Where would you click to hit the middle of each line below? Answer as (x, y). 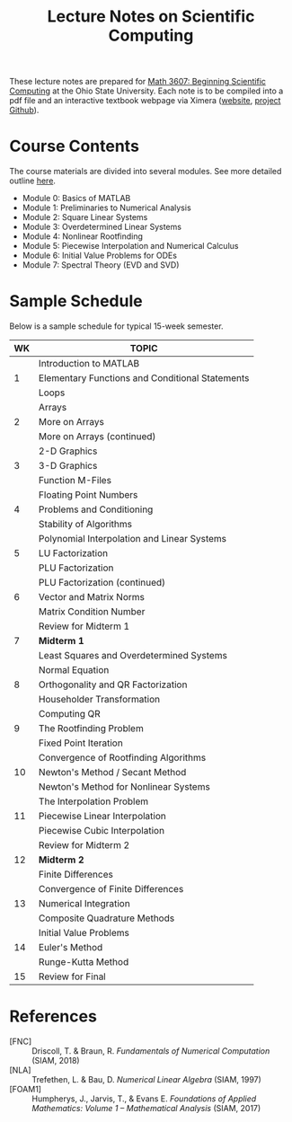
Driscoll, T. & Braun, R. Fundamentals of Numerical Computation (151, 1051)
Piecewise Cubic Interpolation (102, 831)
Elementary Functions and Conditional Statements (144, 378)
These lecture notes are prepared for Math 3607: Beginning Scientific (138, 82)
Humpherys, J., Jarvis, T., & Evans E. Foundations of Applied (144, 1099)
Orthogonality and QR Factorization (113, 685)
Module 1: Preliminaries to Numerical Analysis (106, 208)
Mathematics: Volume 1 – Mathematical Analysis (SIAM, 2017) (146, 1108)
